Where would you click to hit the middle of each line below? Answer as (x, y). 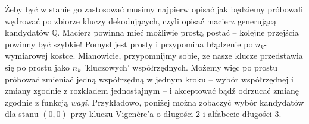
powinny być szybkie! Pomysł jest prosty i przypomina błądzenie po (129, 44)
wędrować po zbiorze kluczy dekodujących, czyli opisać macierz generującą (141, 20)
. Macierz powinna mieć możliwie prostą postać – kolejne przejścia (178, 32)
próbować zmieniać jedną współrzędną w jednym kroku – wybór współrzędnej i (149, 79)
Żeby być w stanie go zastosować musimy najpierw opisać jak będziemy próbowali (154, 9)
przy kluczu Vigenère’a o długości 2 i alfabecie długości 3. (176, 114)
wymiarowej (26, 55)
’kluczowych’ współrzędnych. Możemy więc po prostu (181, 67)
